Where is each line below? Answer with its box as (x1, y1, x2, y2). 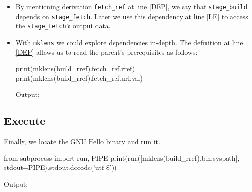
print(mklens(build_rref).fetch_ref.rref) (15, 63, 135, 73)
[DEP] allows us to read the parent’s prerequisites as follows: (15, 47, 198, 57)
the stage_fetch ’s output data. (15, 21, 111, 31)
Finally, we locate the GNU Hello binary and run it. (4, 136, 160, 146)
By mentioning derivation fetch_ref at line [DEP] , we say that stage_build (15, 1, 247, 11)
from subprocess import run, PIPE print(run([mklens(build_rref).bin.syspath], (4, 152, 240, 163)
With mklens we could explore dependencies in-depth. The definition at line (15, 37, 243, 47)
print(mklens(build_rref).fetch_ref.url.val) (15, 72, 143, 83)
